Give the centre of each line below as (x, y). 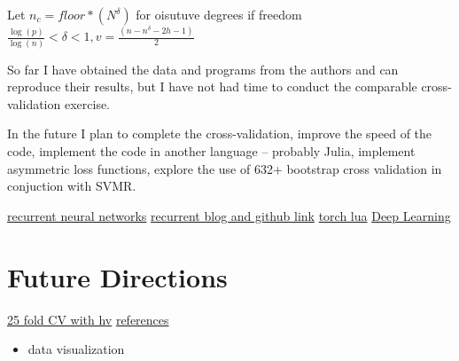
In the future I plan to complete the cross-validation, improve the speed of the (220, 133)
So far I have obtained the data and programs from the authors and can (203, 69)
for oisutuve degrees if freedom (219, 14)
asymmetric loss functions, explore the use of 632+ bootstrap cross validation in (225, 168)
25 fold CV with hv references (88, 319)
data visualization (76, 349)
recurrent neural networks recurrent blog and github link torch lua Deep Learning (229, 215)
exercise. (87, 103)
